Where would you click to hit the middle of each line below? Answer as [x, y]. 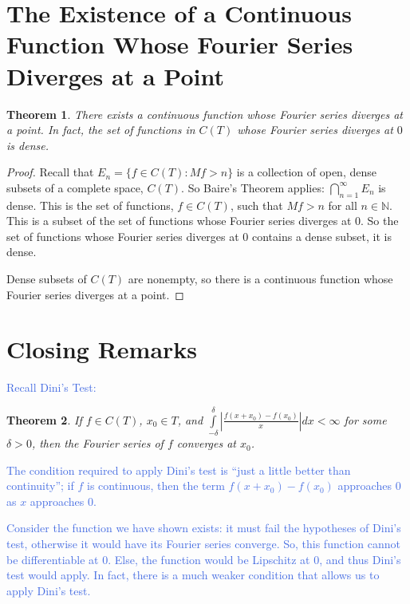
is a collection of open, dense [306, 172]
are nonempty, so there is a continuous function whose [260, 279]
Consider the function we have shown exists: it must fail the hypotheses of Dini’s [204, 528]
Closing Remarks [102, 349]
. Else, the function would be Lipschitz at [209, 559]
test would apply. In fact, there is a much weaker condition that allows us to [193, 575]
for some [365, 419]
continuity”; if [40, 486]
